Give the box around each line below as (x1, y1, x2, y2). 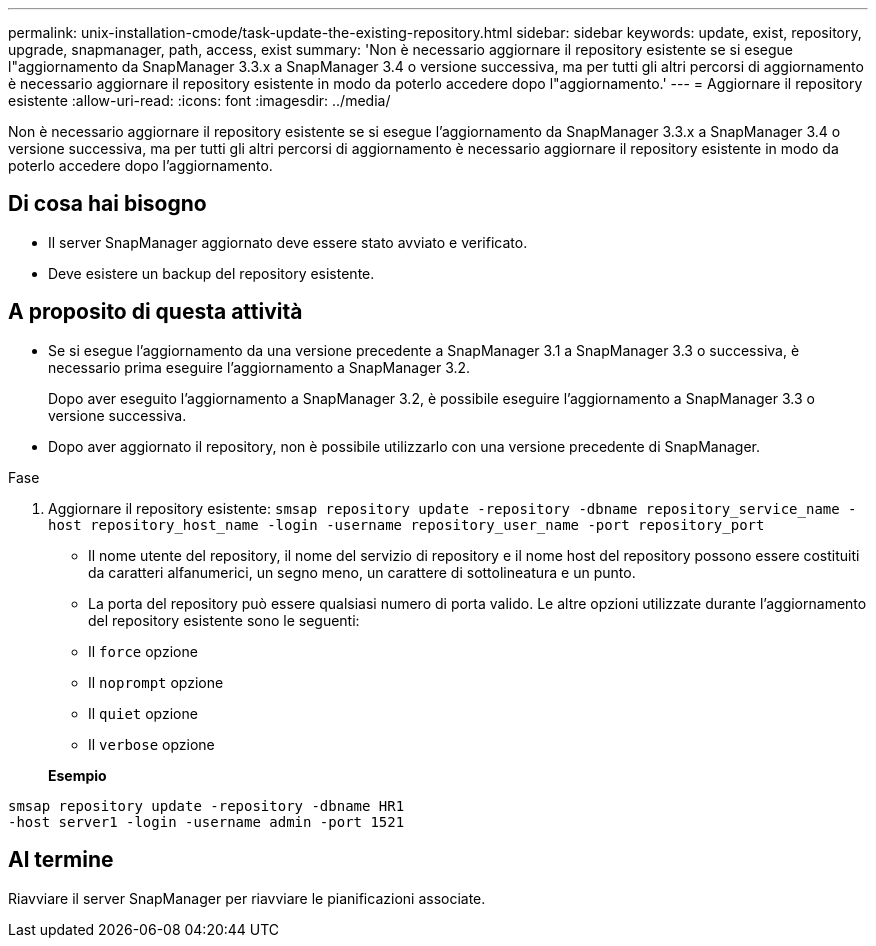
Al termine (8, 847, 114, 873)
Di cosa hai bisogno (8, 191, 207, 217)
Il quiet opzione (88, 704, 198, 722)
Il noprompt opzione (88, 673, 224, 691)
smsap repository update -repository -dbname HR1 (8, 797, 405, 814)
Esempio (48, 766, 107, 784)
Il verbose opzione (88, 735, 215, 753)
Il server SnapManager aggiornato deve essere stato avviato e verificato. (48, 233, 528, 251)
